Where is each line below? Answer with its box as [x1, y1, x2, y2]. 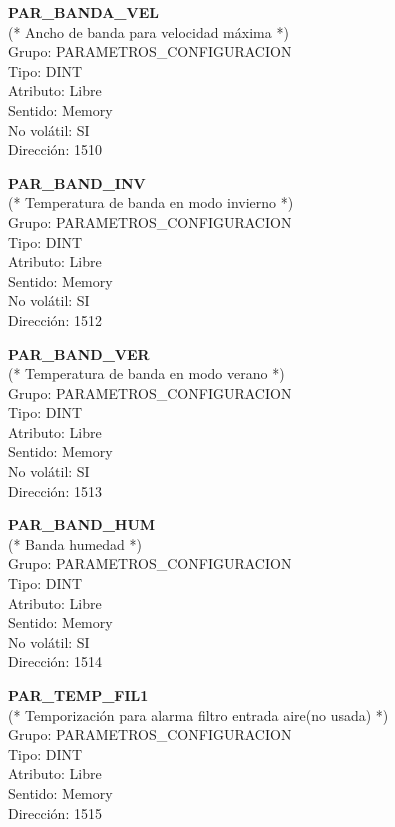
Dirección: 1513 [8, 480, 102, 501]
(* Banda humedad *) [8, 533, 142, 554]
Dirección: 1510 [8, 139, 102, 160]
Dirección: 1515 [8, 802, 102, 823]
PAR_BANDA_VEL [8, 2, 159, 22]
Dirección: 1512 [8, 309, 102, 330]
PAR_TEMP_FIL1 [8, 685, 149, 705]
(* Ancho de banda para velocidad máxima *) [8, 21, 289, 42]
